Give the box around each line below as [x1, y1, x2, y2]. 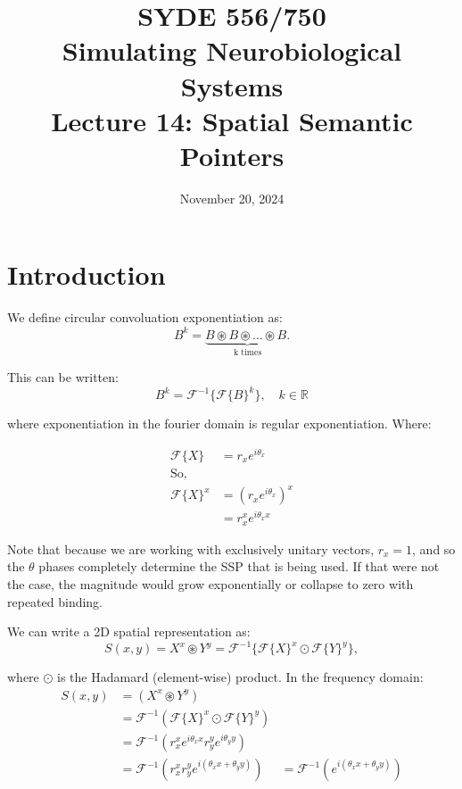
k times [233, 348, 262, 358]
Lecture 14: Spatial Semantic [51, 102, 413, 138]
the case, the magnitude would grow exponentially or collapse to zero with [7, 575, 414, 594]
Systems [180, 67, 284, 104]
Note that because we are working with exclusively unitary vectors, [7, 539, 375, 558]
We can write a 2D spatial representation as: [7, 622, 251, 641]
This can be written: [7, 367, 119, 386]
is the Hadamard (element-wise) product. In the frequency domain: [57, 668, 424, 686]
